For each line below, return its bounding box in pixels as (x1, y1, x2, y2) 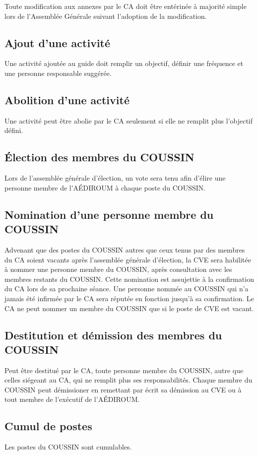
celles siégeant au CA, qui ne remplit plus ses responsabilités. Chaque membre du (4, 375, 253, 385)
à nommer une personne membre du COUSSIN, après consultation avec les (4, 264, 232, 274)
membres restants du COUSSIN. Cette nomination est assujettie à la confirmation (4, 273, 254, 284)
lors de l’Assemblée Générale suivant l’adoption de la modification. (4, 10, 207, 21)
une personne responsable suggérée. (4, 67, 112, 78)
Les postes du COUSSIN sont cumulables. (4, 442, 132, 452)
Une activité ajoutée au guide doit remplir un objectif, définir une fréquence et (4, 58, 244, 68)
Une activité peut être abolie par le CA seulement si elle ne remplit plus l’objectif (4, 115, 253, 126)
